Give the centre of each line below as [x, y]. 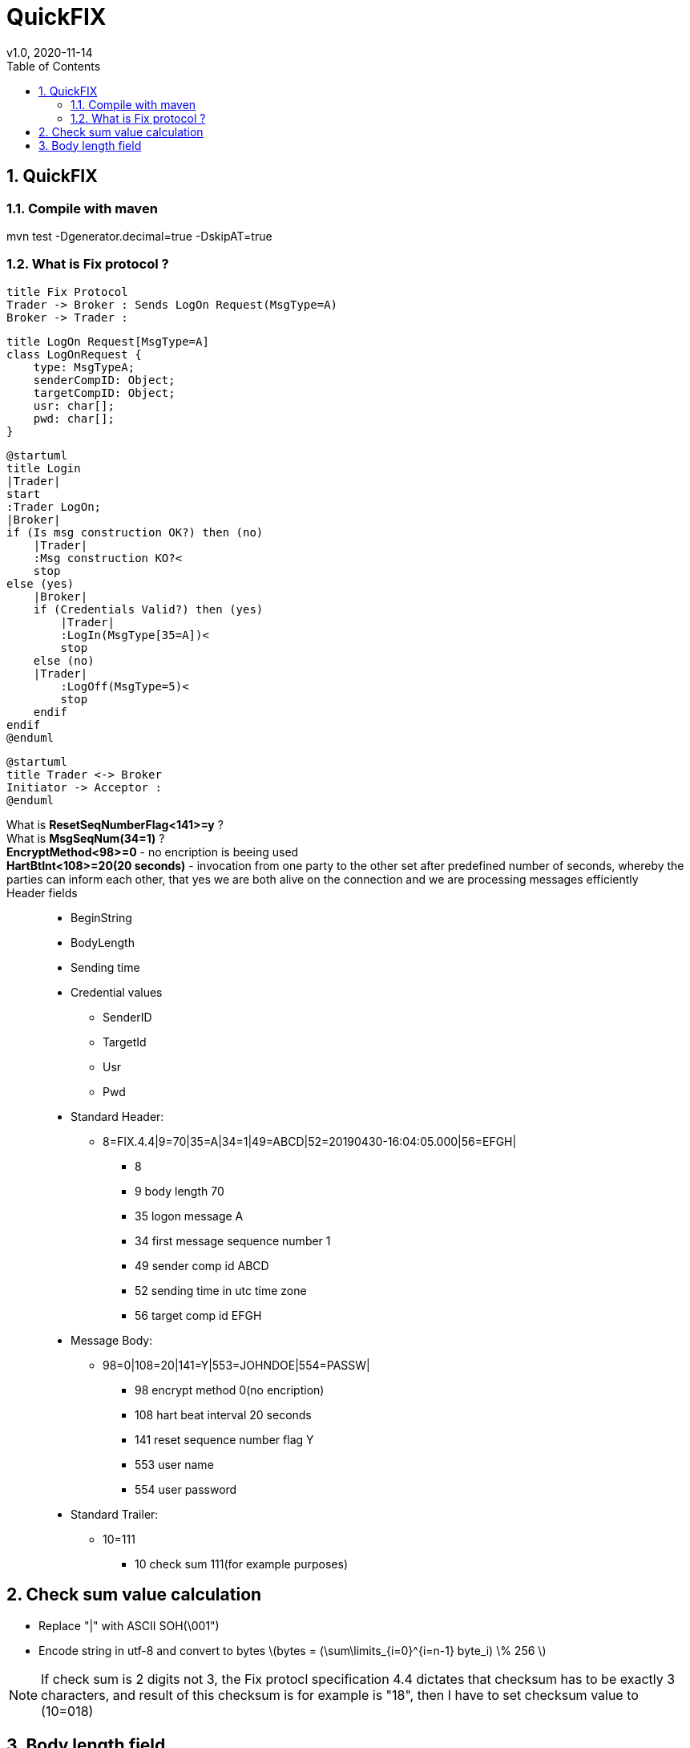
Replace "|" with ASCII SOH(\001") [129, 1625]
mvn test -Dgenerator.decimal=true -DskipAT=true [139, 236]
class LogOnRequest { [74, 354]
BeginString [101, 917]
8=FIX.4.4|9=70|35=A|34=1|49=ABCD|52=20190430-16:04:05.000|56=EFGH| [310, 1141]
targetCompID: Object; [104, 392]
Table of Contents [54, 66]
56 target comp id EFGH [198, 1315]
